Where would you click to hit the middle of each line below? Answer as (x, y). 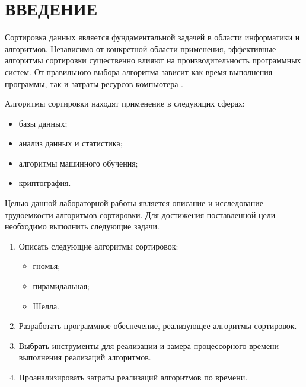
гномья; (47, 266)
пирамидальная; (61, 286)
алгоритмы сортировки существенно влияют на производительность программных (153, 60)
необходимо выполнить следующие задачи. (82, 226)
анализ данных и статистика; (71, 143)
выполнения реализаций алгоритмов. (85, 357)
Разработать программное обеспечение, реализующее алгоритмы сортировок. (158, 326)
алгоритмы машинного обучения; (78, 163)
